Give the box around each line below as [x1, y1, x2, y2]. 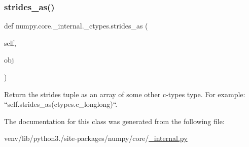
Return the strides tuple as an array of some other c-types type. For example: [4, 89, 245, 99]
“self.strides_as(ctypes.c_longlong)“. [4, 99, 118, 109]
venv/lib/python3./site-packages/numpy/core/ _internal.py [4, 133, 188, 143]
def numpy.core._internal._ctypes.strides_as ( [4, 20, 148, 31]
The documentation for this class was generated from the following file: [4, 115, 225, 126]
